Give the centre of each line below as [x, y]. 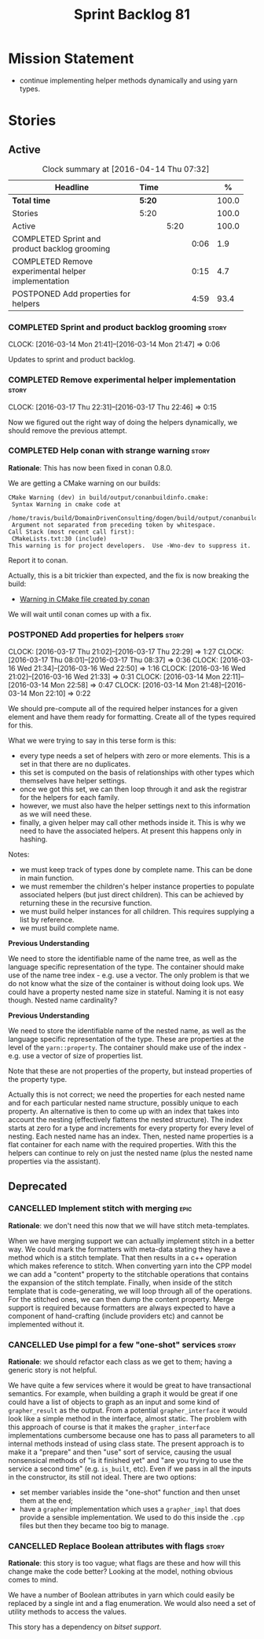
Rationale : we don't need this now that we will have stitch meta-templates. [129, 1225]
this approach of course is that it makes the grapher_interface [109, 1427]
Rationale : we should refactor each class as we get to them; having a [120, 1362]
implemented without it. [46, 1324]
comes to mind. [33, 1580]
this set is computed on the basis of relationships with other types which [137, 772]
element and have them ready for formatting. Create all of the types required [132, 717]
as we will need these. [55, 814]
